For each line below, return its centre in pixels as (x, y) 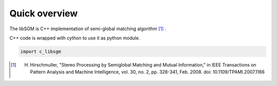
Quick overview (44, 13)
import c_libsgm (41, 51)
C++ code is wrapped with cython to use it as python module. (75, 38)
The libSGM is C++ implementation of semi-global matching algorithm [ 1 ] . (88, 29)
